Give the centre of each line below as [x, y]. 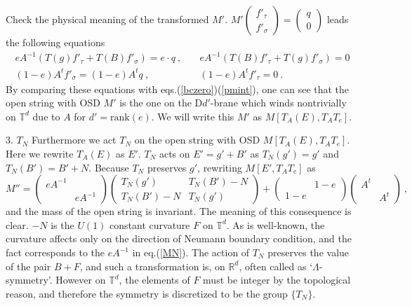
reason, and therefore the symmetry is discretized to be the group [147, 293]
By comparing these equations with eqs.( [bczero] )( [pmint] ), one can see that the [178, 89]
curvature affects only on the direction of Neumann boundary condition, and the [179, 238]
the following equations [55, 42]
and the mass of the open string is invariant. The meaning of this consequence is [179, 211]
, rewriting [220, 167]
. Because [109, 167]
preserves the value [308, 252]
